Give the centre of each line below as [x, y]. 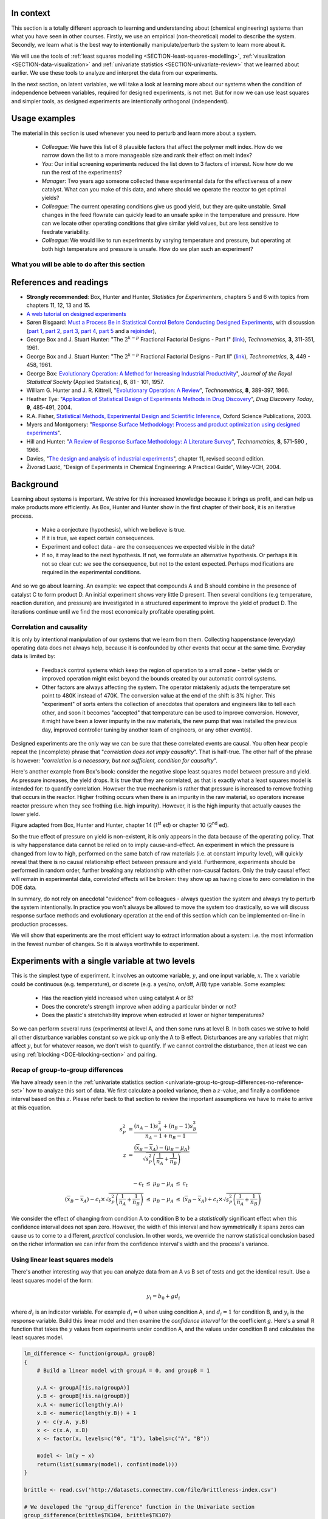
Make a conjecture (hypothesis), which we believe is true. [114, 529]
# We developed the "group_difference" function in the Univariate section [139, 1507]
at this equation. [31, 1107]
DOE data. [24, 888]
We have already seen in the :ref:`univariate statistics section [87, 1082]
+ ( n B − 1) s [178, 1126]
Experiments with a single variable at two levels [103, 961]
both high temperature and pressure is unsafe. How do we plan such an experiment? [147, 249]
